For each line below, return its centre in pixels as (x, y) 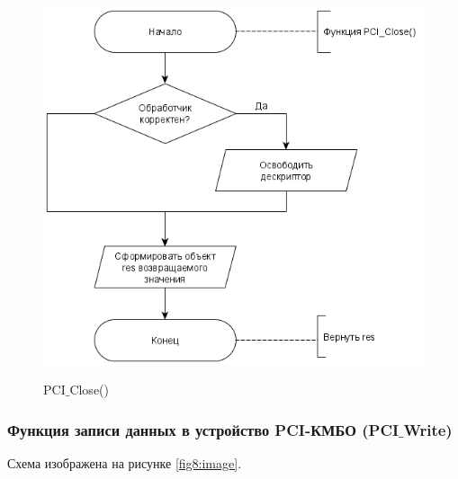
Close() (89, 390)
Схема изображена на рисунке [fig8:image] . (125, 462)
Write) (428, 429)
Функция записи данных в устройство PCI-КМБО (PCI (203, 429)
